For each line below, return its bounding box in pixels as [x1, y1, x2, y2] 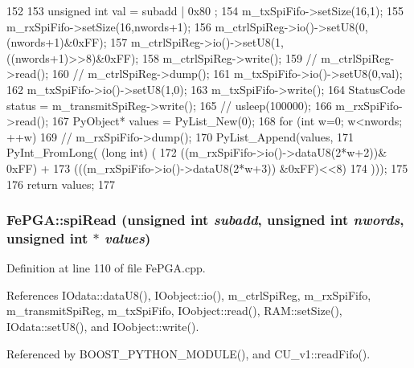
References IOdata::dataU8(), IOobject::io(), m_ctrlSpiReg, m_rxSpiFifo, [6, 286, 371, 303]
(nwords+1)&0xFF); [6, 34, 107, 51]
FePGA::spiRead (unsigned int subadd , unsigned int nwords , [6, 210, 404, 230]
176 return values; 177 [6, 175, 116, 192]
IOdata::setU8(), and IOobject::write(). [6, 318, 199, 335]
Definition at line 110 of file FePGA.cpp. [6, 260, 206, 276]
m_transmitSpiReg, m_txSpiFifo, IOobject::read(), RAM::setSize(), [6, 302, 342, 319]
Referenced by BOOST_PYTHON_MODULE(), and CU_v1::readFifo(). [6, 345, 371, 362]
